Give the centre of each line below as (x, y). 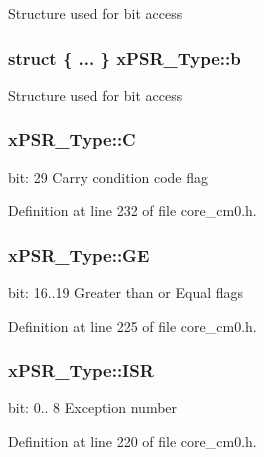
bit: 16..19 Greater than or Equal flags (126, 292)
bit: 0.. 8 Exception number (93, 407)
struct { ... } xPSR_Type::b (124, 57)
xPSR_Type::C (72, 139)
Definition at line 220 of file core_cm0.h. (132, 441)
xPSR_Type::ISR (81, 370)
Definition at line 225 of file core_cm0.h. (132, 325)
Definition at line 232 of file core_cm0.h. (132, 210)
